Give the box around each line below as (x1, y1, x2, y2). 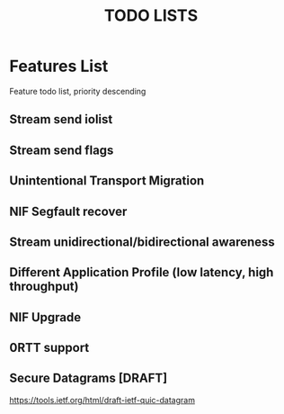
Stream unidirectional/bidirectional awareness (9, 234, 276, 249)
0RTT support (9, 340, 90, 355)
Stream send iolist (9, 112, 113, 127)
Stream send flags (9, 142, 114, 157)
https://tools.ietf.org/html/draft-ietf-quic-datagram (9, 394, 196, 405)
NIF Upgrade (9, 310, 82, 325)
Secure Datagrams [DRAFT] (9, 371, 168, 386)
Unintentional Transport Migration (9, 173, 205, 189)
